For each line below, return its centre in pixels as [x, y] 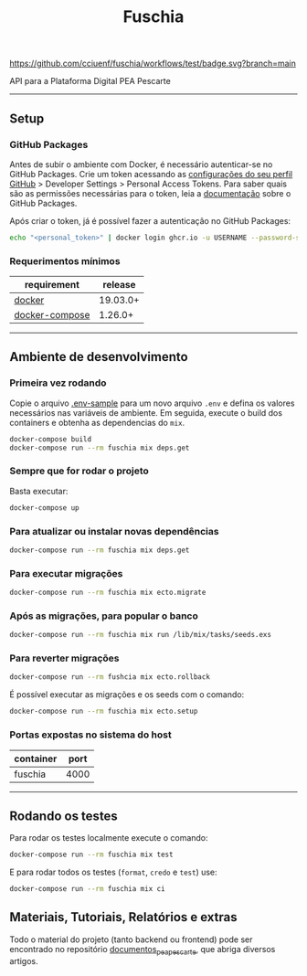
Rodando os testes [64, 816]
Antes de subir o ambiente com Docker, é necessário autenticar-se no [141, 164]
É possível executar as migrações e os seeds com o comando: [127, 695]
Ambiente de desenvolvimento [99, 357]
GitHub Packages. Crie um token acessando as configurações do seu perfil [151, 174]
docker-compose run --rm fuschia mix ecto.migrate [108, 593]
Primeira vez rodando [58, 383]
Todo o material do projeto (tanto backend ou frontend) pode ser [131, 939]
